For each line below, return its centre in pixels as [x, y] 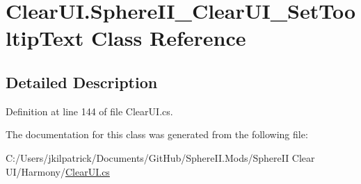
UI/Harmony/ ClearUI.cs [58, 171]
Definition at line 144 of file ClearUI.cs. [89, 111]
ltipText [45, 38]
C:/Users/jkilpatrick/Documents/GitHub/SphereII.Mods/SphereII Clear [160, 157]
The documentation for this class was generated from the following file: [157, 134]
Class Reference [168, 38]
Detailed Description [82, 82]
